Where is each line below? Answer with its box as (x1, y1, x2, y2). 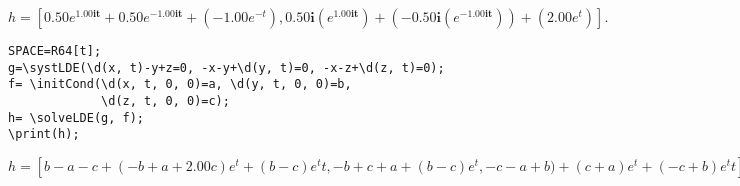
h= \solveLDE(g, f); (8, 110, 145, 125)
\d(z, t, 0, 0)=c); (101, 93, 230, 108)
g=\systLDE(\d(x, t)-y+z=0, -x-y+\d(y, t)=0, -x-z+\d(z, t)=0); (8, 60, 445, 75)
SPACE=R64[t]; (8, 44, 102, 58)
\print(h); (8, 127, 80, 142)
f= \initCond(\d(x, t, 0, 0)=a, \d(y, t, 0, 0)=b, (8, 77, 352, 92)
